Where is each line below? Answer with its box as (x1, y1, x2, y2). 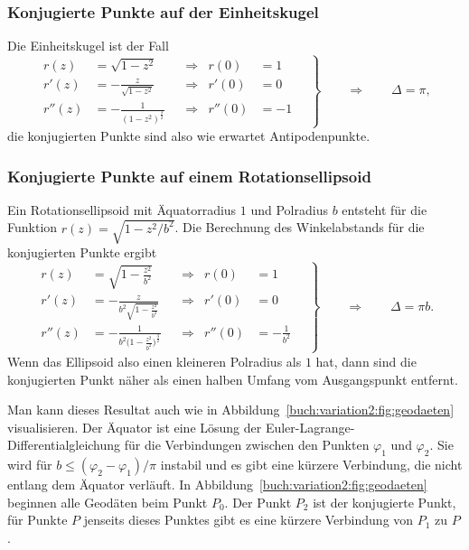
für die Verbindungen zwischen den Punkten (124, 435, 370, 454)
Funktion (7, 218, 58, 237)
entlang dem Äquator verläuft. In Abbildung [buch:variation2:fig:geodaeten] (7, 475, 427, 494)
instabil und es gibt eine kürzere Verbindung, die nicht (160, 455, 463, 474)
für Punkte (7, 510, 68, 529)
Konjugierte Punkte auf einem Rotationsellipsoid (7, 164, 371, 187)
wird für (7, 455, 52, 474)
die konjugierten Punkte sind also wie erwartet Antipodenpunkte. (7, 126, 371, 145)
